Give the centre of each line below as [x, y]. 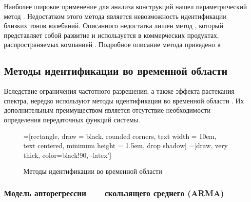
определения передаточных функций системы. [72, 119]
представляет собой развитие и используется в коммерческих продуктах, [112, 35]
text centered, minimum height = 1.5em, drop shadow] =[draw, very [126, 145]
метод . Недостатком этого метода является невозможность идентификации [115, 16]
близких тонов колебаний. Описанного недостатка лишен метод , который [114, 25]
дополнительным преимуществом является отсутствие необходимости [107, 110]
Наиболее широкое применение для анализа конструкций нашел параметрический [125, 6]
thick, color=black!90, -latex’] [68, 155]
